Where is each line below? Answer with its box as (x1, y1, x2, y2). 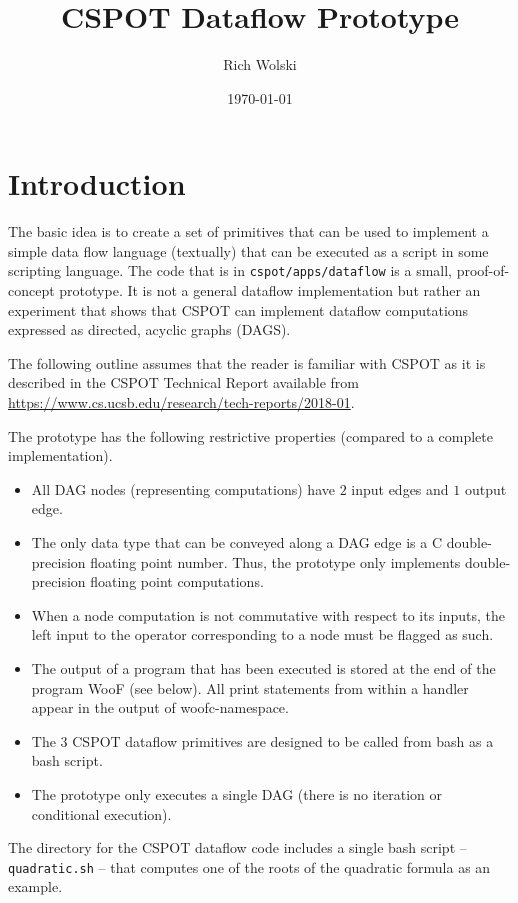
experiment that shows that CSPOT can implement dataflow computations (8, 299, 469, 320)
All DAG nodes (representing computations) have (31, 478, 335, 499)
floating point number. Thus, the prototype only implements (90, 551, 461, 572)
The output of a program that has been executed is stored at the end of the (31, 658, 496, 678)
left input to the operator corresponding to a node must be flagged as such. (31, 624, 494, 645)
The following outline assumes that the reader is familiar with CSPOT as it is (8, 352, 486, 373)
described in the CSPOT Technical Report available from (8, 372, 359, 393)
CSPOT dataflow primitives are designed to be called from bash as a (72, 730, 494, 751)
